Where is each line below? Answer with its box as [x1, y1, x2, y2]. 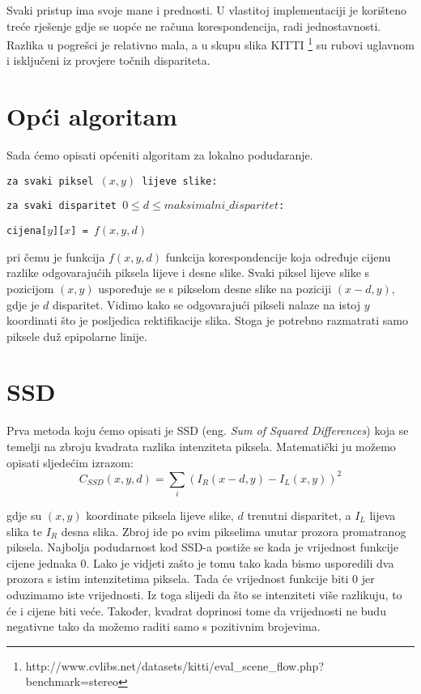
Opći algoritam [6, 100, 177, 133]
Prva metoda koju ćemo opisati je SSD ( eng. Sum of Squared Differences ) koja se [6, 422, 409, 439]
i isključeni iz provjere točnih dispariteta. [6, 52, 210, 69]
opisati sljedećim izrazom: [6, 453, 134, 470]
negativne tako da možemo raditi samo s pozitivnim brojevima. [6, 618, 321, 635]
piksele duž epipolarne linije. [6, 327, 147, 344]
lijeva [369, 507, 396, 524]
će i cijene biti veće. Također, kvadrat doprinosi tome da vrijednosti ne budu [6, 602, 386, 619]
